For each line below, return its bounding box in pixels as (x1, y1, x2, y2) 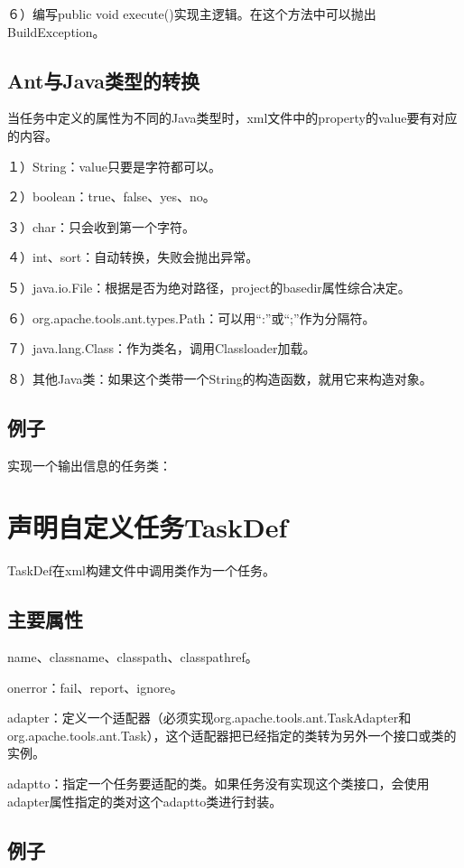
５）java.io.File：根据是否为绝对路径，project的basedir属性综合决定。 (7, 277, 411, 296)
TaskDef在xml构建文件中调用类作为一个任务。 (7, 561, 275, 580)
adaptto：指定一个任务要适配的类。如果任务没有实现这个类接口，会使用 (7, 774, 430, 793)
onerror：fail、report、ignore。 (7, 677, 183, 696)
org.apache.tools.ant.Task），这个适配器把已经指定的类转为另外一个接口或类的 (7, 725, 457, 744)
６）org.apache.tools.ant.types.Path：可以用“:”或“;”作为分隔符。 (7, 308, 376, 327)
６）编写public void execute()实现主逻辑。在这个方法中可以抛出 (7, 5, 376, 23)
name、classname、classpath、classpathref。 (7, 648, 258, 667)
